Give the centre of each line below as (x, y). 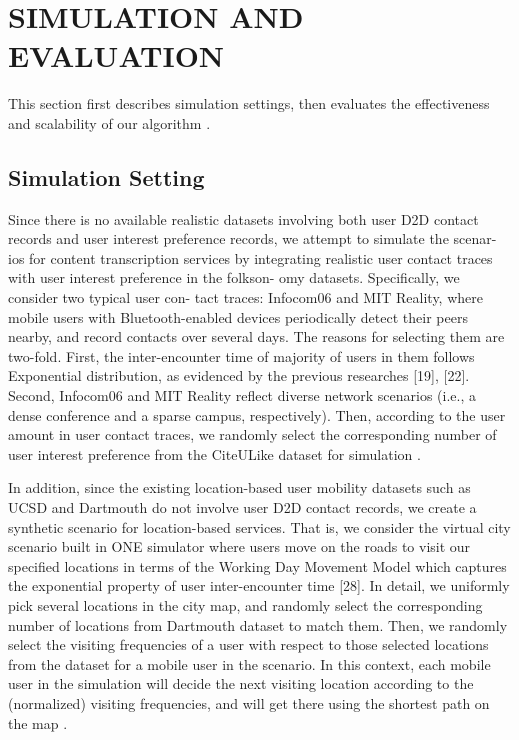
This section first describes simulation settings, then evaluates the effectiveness (249, 103)
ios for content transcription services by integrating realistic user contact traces (250, 257)
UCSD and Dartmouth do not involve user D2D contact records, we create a (242, 507)
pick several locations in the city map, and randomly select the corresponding (245, 604)
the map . (38, 722)
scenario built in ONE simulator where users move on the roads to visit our (239, 546)
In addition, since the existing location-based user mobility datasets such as (239, 487)
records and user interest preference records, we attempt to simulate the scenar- (252, 238)
